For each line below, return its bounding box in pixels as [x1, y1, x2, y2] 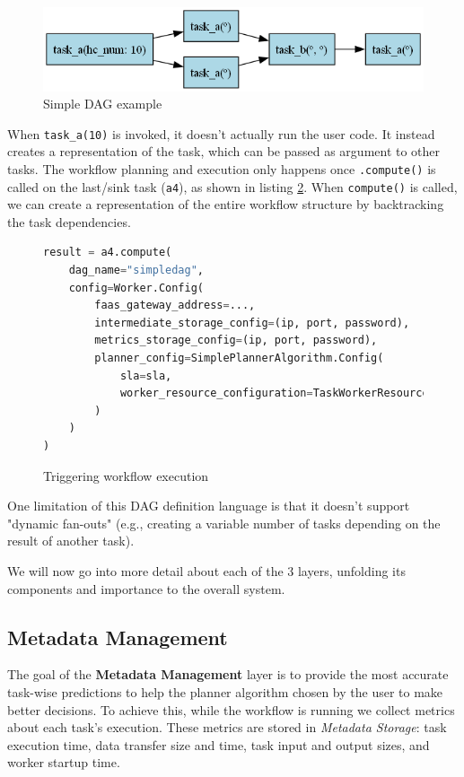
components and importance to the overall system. [7, 579, 285, 598]
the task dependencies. [7, 212, 131, 231]
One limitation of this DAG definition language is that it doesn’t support [7, 496, 410, 515]
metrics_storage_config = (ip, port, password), [94, 334, 378, 347]
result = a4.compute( [43, 246, 172, 259]
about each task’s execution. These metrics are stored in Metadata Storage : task [7, 718, 447, 737]
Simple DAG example [43, 94, 162, 113]
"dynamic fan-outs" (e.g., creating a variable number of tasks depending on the [7, 513, 441, 532]
